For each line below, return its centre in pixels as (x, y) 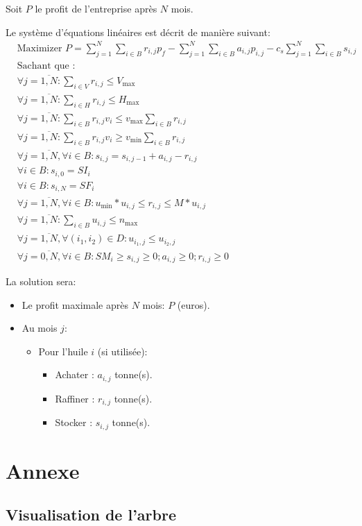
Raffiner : (75, 398)
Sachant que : (46, 66)
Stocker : (74, 422)
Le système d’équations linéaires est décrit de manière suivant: (138, 32)
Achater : (75, 374)
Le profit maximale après (75, 304)
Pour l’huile (63, 351)
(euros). (193, 304)
